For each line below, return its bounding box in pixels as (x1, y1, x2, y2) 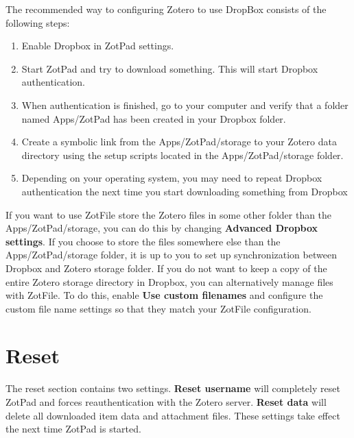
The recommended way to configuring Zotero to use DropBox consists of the (5, 2, 327, 16)
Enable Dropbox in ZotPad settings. (21, 38, 174, 53)
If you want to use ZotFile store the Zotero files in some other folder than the (5, 207, 332, 221)
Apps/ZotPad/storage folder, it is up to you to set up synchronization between (5, 247, 337, 262)
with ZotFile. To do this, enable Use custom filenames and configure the (5, 288, 323, 302)
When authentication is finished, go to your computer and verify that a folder (21, 97, 349, 112)
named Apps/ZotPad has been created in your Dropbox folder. (21, 111, 286, 125)
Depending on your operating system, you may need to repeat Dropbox (21, 171, 322, 185)
